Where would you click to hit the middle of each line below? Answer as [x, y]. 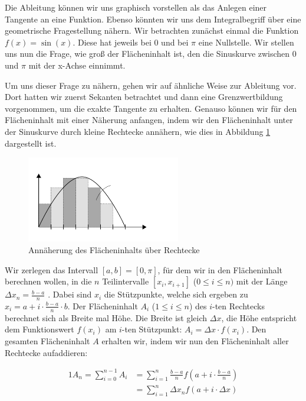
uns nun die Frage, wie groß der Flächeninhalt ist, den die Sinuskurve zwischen [147, 54]
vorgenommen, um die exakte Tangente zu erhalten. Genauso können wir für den [151, 108]
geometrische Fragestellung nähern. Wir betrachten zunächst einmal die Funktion [152, 30]
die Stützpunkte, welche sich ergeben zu [176, 294]
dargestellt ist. [31, 143]
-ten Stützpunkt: [152, 329]
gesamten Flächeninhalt [47, 340]
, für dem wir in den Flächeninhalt [220, 269]
